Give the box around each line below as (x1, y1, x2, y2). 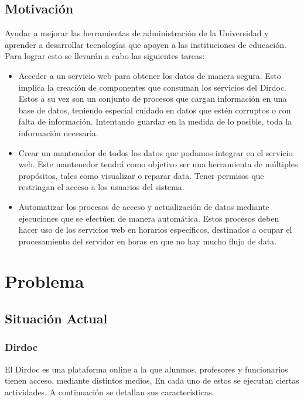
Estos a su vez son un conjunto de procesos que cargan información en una (18, 92, 287, 105)
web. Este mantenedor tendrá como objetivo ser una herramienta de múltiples (18, 158, 298, 170)
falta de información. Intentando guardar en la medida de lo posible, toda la (18, 115, 292, 127)
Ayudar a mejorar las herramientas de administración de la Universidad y (5, 27, 269, 39)
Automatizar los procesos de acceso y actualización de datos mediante (18, 200, 269, 212)
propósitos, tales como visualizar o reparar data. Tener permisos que (18, 169, 264, 181)
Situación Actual (5, 309, 108, 327)
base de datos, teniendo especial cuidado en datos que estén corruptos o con (18, 104, 291, 116)
